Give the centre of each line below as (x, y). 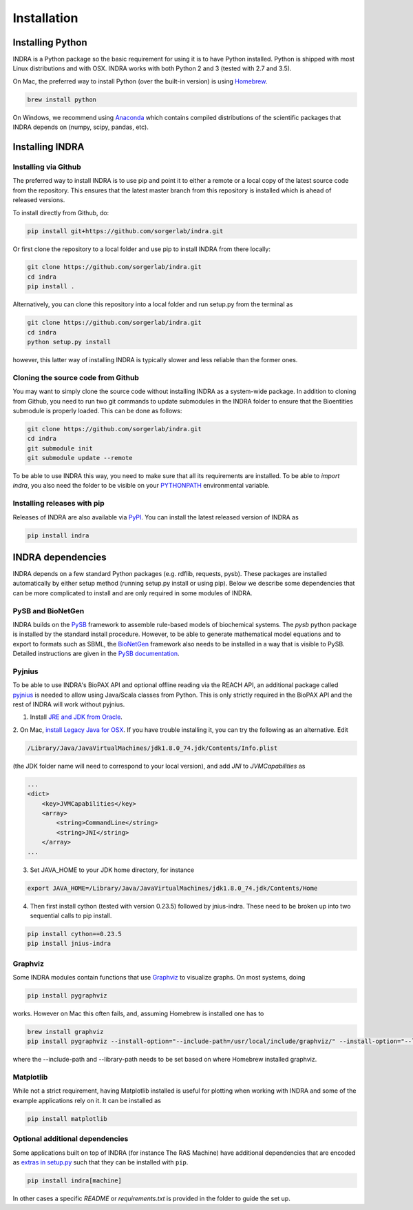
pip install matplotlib (67, 1119)
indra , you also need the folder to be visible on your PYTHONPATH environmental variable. (141, 486)
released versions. (39, 200)
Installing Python (50, 42)
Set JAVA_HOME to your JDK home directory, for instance (112, 870)
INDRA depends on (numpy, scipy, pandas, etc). (81, 127)
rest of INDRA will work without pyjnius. (69, 704)
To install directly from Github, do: (61, 212)
